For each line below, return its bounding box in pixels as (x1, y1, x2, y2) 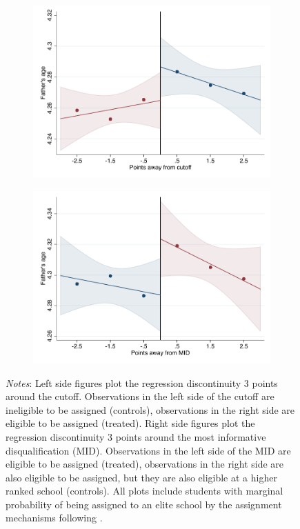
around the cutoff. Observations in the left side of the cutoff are (6, 389, 274, 403)
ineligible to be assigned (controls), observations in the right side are (6, 402, 295, 417)
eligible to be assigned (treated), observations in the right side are (6, 457, 284, 471)
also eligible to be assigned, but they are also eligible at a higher (6, 470, 277, 484)
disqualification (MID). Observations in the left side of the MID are (6, 443, 291, 457)
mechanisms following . (6, 510, 103, 525)
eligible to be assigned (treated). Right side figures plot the (6, 416, 255, 430)
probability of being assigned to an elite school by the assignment (6, 497, 282, 511)
